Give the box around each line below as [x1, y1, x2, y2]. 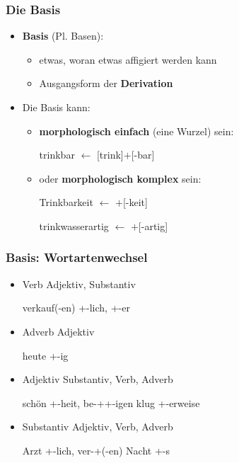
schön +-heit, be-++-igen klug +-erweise [22, 395, 200, 410]
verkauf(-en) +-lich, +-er [22, 300, 130, 315]
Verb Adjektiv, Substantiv [22, 276, 136, 291]
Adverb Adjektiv [22, 324, 95, 338]
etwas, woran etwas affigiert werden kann [39, 52, 217, 67]
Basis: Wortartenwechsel [6, 248, 148, 266]
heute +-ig [22, 348, 69, 362]
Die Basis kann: [22, 100, 91, 114]
